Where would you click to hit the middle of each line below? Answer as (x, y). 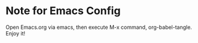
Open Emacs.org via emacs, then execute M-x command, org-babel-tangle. (99, 27)
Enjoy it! (16, 33)
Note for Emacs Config (63, 11)
